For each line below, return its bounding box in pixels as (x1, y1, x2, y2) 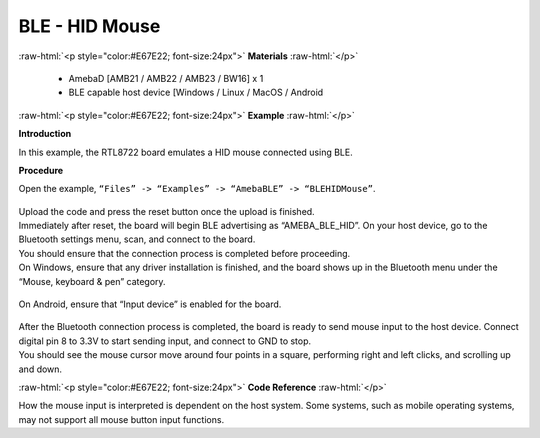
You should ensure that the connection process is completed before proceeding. (18, 247, 351, 259)
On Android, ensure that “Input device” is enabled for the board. (18, 298, 282, 310)
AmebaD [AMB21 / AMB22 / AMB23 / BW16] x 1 (68, 72, 264, 84)
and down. (18, 363, 63, 375)
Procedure (18, 164, 64, 176)
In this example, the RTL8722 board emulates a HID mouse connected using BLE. (18, 146, 354, 158)
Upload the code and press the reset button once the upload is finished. (18, 205, 315, 217)
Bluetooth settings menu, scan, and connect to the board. (18, 233, 256, 245)
